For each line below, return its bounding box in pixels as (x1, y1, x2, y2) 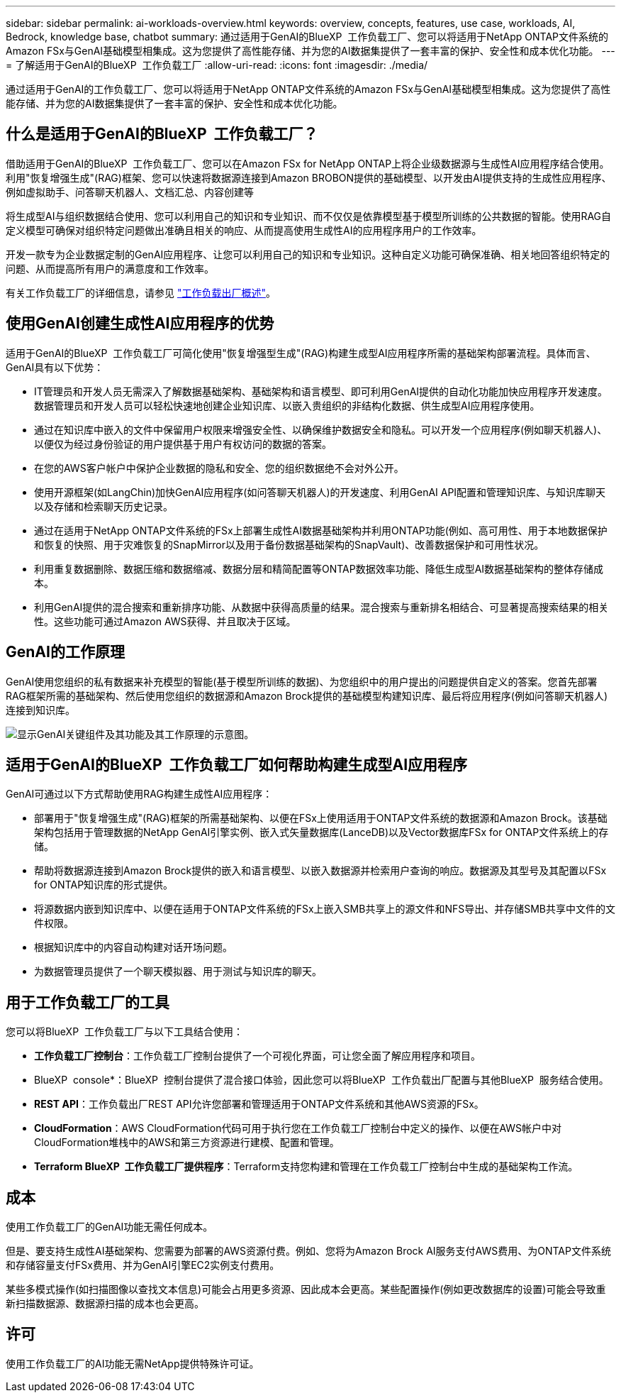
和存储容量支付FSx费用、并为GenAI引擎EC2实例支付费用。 (6, 1259, 280, 1272)
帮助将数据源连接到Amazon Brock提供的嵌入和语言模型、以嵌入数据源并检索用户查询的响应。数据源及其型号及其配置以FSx (34, 864, 607, 877)
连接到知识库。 (6, 703, 75, 716)
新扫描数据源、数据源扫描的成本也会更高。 (6, 1297, 204, 1310)
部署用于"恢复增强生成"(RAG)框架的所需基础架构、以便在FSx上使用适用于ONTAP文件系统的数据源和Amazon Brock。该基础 (34, 812, 608, 825)
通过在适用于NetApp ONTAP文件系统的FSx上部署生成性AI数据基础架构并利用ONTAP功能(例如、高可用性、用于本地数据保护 (34, 524, 608, 536)
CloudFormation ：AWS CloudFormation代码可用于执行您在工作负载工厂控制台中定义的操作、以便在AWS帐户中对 (34, 1122, 562, 1135)
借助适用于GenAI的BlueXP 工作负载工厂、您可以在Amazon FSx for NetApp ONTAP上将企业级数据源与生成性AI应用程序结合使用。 (6, 157, 610, 170)
